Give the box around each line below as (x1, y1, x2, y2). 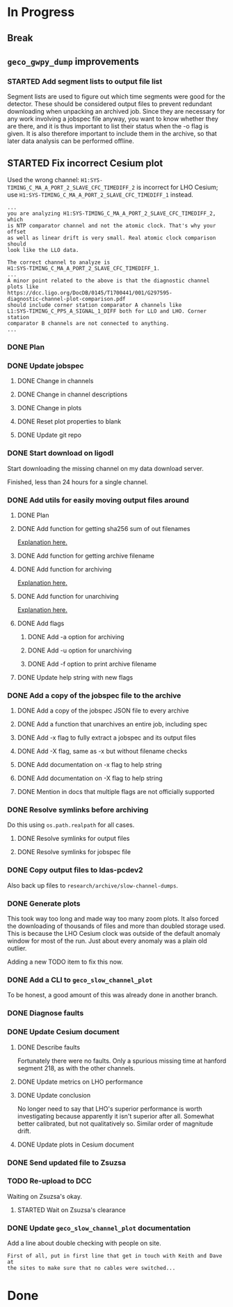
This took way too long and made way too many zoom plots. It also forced (7, 915, 219, 923)
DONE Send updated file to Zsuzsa (7, 1158, 127, 1167)
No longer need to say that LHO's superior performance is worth (17, 1104, 203, 1113)
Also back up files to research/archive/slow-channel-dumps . (7, 881, 179, 890)
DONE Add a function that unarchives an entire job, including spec (17, 720, 207, 729)
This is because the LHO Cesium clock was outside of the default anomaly (7, 929, 220, 938)
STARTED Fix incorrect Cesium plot (7, 157, 163, 169)
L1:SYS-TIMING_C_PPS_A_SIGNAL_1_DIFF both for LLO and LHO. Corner (7, 308, 207, 315)
